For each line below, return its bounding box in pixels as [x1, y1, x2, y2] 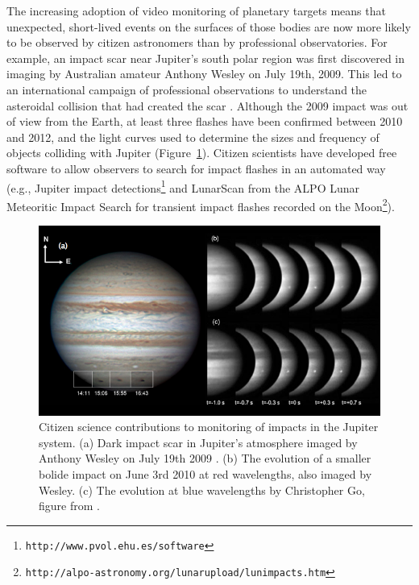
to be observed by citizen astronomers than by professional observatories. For [6, 34, 388, 51]
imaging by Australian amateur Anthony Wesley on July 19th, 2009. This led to [6, 65, 402, 82]
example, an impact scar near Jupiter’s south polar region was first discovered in [6, 49, 405, 66]
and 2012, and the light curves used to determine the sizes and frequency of [6, 128, 380, 145]
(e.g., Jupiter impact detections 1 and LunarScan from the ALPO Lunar [6, 176, 359, 196]
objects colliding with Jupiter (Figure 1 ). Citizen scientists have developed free [6, 144, 397, 161]
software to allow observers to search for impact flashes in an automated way [6, 160, 386, 176]
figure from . [39, 497, 100, 514]
